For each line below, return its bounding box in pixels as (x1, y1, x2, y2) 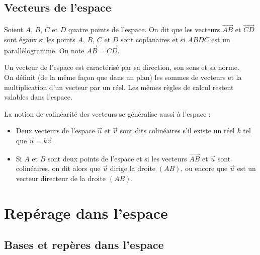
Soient (4, 24, 23, 35)
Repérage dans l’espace (4, 202, 168, 223)
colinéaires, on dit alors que (16, 163, 101, 174)
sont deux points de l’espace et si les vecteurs (47, 153, 187, 163)
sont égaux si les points (4, 34, 75, 45)
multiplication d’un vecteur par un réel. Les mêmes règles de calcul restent (4, 81, 234, 92)
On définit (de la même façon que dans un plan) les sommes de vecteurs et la (4, 72, 242, 82)
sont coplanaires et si (121, 34, 186, 45)
